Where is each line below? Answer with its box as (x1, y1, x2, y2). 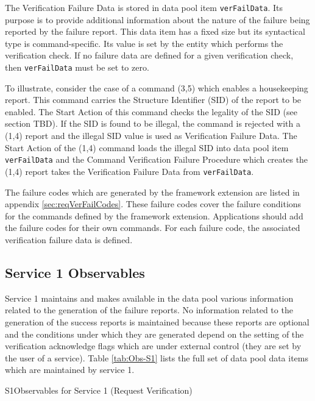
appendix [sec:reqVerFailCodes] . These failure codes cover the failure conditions (5, 197, 302, 210)
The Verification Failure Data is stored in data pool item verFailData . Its (5, 1, 283, 13)
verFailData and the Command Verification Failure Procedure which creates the (5, 153, 308, 166)
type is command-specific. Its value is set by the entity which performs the (5, 37, 283, 49)
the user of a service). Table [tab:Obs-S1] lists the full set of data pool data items (5, 351, 309, 364)
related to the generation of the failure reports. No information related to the (5, 303, 293, 316)
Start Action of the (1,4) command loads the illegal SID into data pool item (5, 141, 289, 154)
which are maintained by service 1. (5, 363, 135, 376)
